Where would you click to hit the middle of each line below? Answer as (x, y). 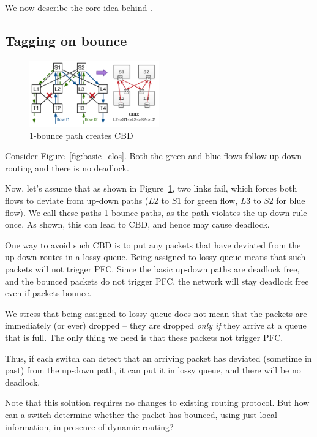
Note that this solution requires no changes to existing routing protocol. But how (157, 402)
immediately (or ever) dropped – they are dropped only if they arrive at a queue (156, 325)
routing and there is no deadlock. (67, 167)
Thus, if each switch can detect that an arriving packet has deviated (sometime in (158, 358)
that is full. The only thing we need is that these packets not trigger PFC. (144, 337)
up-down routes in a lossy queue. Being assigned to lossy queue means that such (155, 257)
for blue (291, 200)
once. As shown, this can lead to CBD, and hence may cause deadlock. (137, 224)
